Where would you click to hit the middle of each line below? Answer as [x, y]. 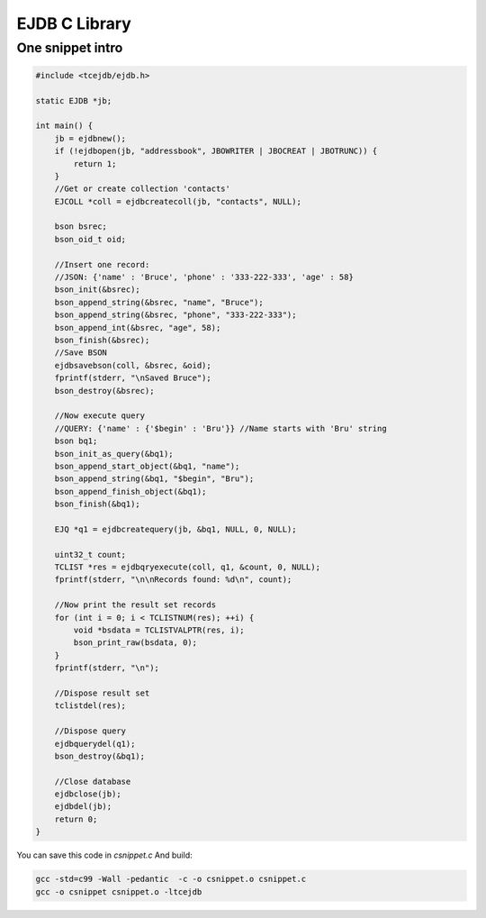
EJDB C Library [74, 23]
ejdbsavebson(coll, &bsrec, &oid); [133, 365]
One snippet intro [70, 48]
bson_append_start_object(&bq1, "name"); [147, 466]
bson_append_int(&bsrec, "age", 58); [138, 327]
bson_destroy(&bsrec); [104, 391]
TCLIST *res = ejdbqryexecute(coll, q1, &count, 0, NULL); [188, 567]
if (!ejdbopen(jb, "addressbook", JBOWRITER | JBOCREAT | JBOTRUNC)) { [216, 151]
